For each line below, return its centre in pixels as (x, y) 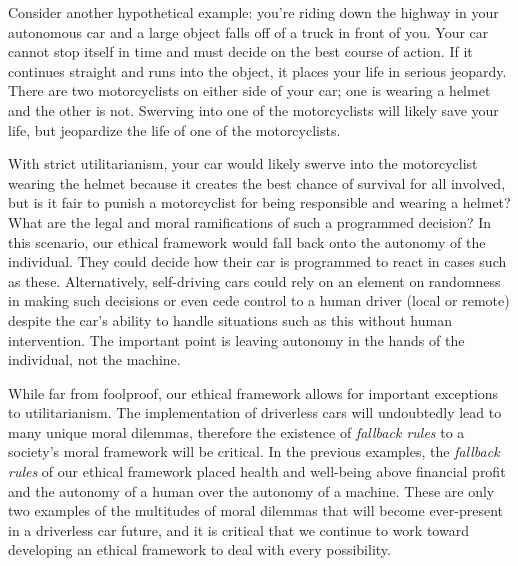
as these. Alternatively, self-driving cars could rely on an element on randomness (254, 280)
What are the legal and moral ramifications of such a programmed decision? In (250, 221)
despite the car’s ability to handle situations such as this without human (230, 319)
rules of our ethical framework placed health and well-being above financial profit (257, 471)
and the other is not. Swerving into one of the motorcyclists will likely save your (253, 109)
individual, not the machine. (94, 359)
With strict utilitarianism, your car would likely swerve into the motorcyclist (243, 163)
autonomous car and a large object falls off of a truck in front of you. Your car (248, 31)
